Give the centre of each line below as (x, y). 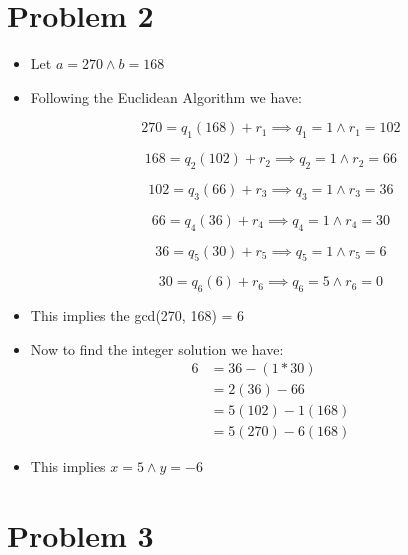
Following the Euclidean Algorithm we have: (166, 96)
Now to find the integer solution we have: (157, 348)
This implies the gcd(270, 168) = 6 (137, 315)
